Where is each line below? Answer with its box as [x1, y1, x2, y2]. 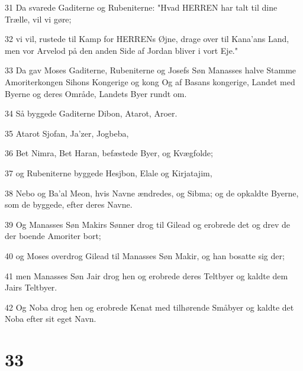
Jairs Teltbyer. [5, 281, 57, 293]
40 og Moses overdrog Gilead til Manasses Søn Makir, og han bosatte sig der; [5, 249, 285, 262]
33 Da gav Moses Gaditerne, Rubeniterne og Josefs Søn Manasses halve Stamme [5, 64, 296, 76]
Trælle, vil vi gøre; [5, 12, 72, 25]
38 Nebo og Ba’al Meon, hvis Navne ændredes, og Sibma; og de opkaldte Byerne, [5, 186, 299, 199]
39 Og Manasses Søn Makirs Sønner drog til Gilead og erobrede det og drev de [5, 218, 291, 230]
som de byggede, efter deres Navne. [5, 198, 133, 211]
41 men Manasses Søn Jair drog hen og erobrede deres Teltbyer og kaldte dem [5, 269, 288, 282]
